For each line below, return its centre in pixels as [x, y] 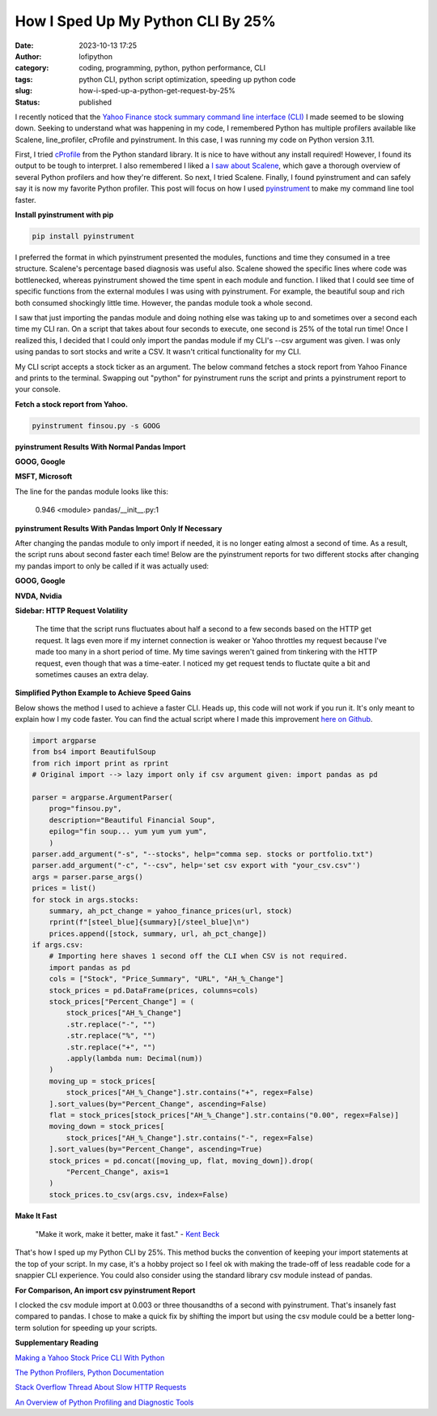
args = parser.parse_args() [87, 877]
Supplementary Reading [57, 1343]
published [95, 102]
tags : [24, 79]
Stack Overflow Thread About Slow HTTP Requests [101, 1388]
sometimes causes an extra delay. [92, 674]
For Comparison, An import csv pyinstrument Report [105, 1290]
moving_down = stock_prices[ [107, 1126]
